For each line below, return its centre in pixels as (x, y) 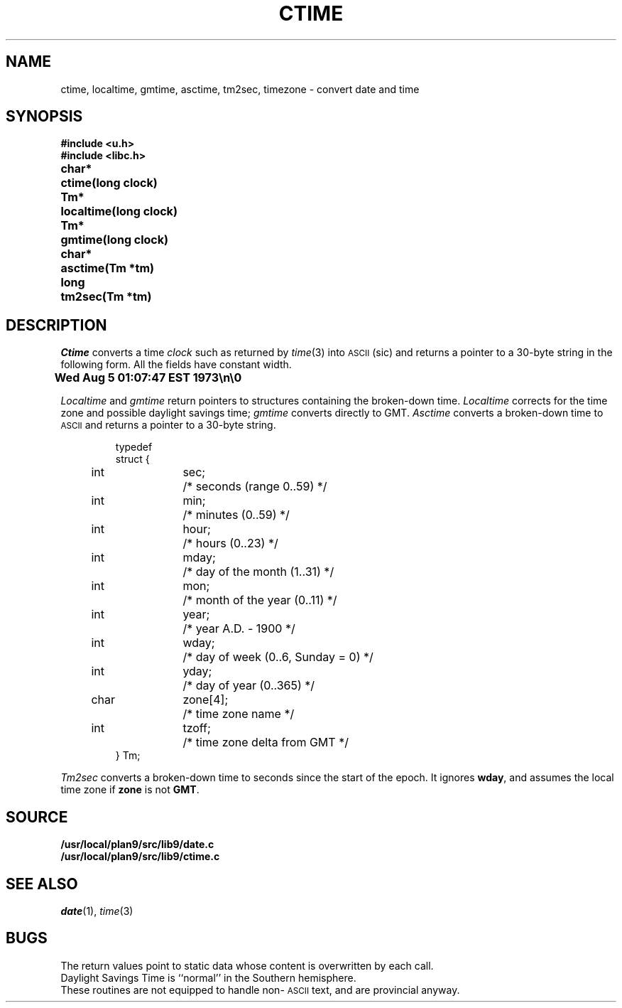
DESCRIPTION (56, 325)
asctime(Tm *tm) (108, 268)
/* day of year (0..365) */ (249, 686)
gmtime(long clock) (115, 240)
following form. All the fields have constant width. (176, 365)
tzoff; (197, 728)
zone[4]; (206, 700)
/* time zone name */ (239, 714)
